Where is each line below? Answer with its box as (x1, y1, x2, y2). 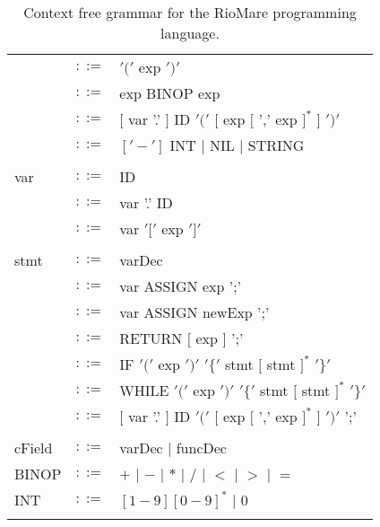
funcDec (176, 437, 227, 458)
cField (14, 437, 53, 458)
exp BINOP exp (119, 83, 220, 103)
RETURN (119, 328, 183, 348)
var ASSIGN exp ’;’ (119, 276, 242, 296)
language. (160, 22, 220, 43)
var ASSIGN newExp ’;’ (119, 302, 270, 322)
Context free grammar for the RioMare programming (23, 2, 357, 22)
